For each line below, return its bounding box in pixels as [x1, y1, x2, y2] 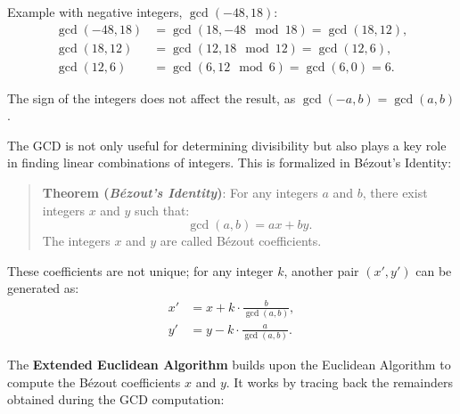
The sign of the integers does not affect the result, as [7, 88, 296, 107]
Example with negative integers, [7, 3, 183, 20]
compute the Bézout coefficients [7, 372, 181, 391]
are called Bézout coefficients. [160, 231, 322, 250]
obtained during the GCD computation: [7, 390, 225, 409]
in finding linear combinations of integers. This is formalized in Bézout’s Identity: [7, 153, 452, 172]
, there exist [362, 183, 428, 202]
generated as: [7, 279, 79, 297]
